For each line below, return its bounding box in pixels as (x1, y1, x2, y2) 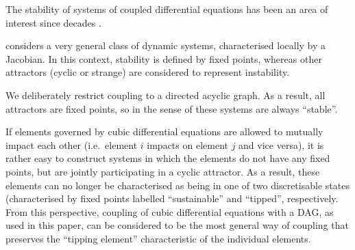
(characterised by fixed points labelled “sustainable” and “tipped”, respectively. (5, 191, 339, 206)
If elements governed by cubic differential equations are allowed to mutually (5, 124, 323, 139)
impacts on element (147, 137, 228, 152)
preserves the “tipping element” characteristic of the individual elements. (5, 231, 311, 245)
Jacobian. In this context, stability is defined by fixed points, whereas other (5, 51, 322, 66)
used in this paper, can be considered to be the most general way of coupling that (5, 218, 349, 232)
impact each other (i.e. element (5, 137, 138, 152)
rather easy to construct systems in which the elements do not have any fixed (5, 151, 330, 165)
